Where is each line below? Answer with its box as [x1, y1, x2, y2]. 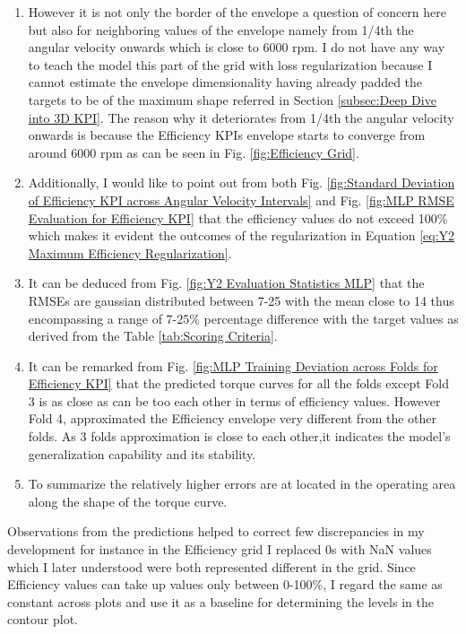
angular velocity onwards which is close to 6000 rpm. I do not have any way [28, 38, 445, 56]
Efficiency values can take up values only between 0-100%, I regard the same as [7, 575, 443, 594]
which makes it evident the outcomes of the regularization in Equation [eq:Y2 [28, 226, 455, 245]
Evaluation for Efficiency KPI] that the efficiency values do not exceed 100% [28, 208, 448, 227]
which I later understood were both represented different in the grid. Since [7, 557, 416, 576]
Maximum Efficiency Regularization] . [28, 243, 232, 262]
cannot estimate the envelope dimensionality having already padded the [28, 73, 423, 91]
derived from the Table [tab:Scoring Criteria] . [28, 326, 278, 345]
